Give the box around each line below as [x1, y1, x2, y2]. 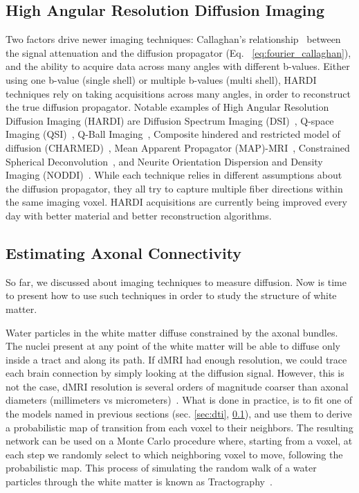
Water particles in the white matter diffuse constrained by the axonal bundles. [6, 325, 338, 339]
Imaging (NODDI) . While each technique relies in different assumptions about [6, 168, 342, 182]
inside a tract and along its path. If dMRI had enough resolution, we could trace [6, 352, 347, 366]
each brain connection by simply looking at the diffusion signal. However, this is [6, 366, 344, 380]
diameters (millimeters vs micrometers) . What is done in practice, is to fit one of [6, 393, 353, 407]
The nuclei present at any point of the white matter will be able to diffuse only [6, 339, 340, 353]
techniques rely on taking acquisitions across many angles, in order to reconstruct [6, 86, 351, 100]
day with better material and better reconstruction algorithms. [6, 208, 272, 222]
